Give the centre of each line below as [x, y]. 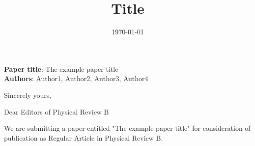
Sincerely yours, [28, 95]
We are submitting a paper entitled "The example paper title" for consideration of [127, 128]
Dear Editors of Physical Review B [57, 111]
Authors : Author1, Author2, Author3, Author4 [76, 78]
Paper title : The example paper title [61, 69]
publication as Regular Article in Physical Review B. [84, 137]
